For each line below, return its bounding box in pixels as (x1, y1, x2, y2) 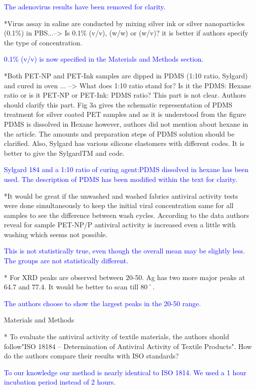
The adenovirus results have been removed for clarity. (4, 1, 166, 11)
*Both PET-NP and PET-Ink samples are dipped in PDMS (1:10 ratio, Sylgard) (4, 70, 248, 80)
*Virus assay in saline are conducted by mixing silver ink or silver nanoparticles (4, 18, 245, 28)
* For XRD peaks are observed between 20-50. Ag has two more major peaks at (4, 272, 245, 282)
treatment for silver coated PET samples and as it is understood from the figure (4, 109, 246, 119)
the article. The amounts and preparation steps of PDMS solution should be (4, 128, 235, 139)
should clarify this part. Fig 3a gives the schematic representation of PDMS (4, 99, 233, 109)
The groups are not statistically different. (4, 255, 128, 266)
